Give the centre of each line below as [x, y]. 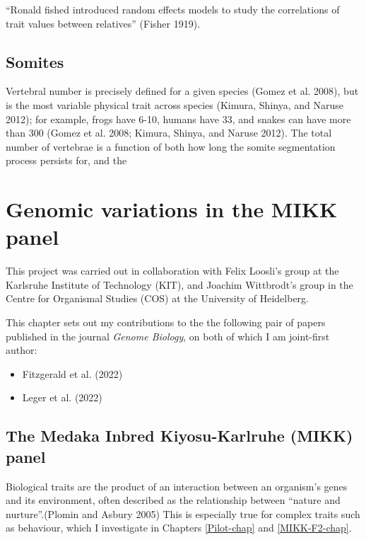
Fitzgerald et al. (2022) [72, 373]
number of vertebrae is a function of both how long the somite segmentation [171, 146]
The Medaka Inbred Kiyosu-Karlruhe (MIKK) [179, 436]
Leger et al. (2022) [62, 397]
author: [22, 350]
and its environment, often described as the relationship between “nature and [173, 500]
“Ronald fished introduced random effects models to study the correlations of [173, 9]
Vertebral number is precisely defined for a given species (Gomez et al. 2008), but [182, 91]
